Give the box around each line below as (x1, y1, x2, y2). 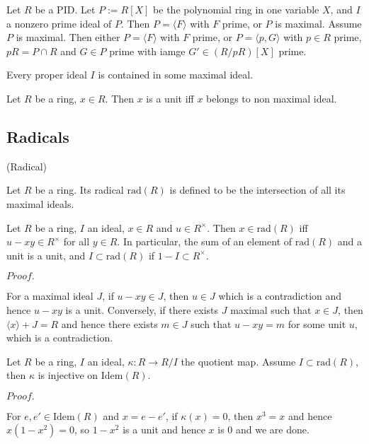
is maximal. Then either (16, 30, 120, 45)
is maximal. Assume (275, 16, 362, 30)
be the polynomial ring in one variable (153, 2, 319, 16)
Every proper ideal (6, 67, 87, 82)
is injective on (38, 368, 98, 382)
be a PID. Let (35, 2, 96, 16)
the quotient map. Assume (181, 354, 296, 368)
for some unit (288, 316, 346, 331)
